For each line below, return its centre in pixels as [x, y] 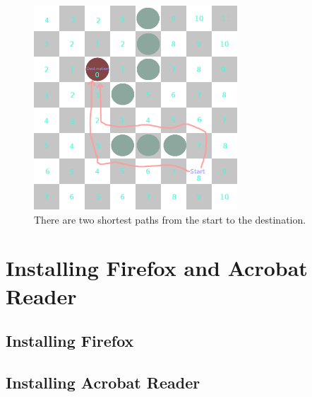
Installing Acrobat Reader [103, 382]
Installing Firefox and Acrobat [157, 268]
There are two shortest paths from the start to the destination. [170, 219]
